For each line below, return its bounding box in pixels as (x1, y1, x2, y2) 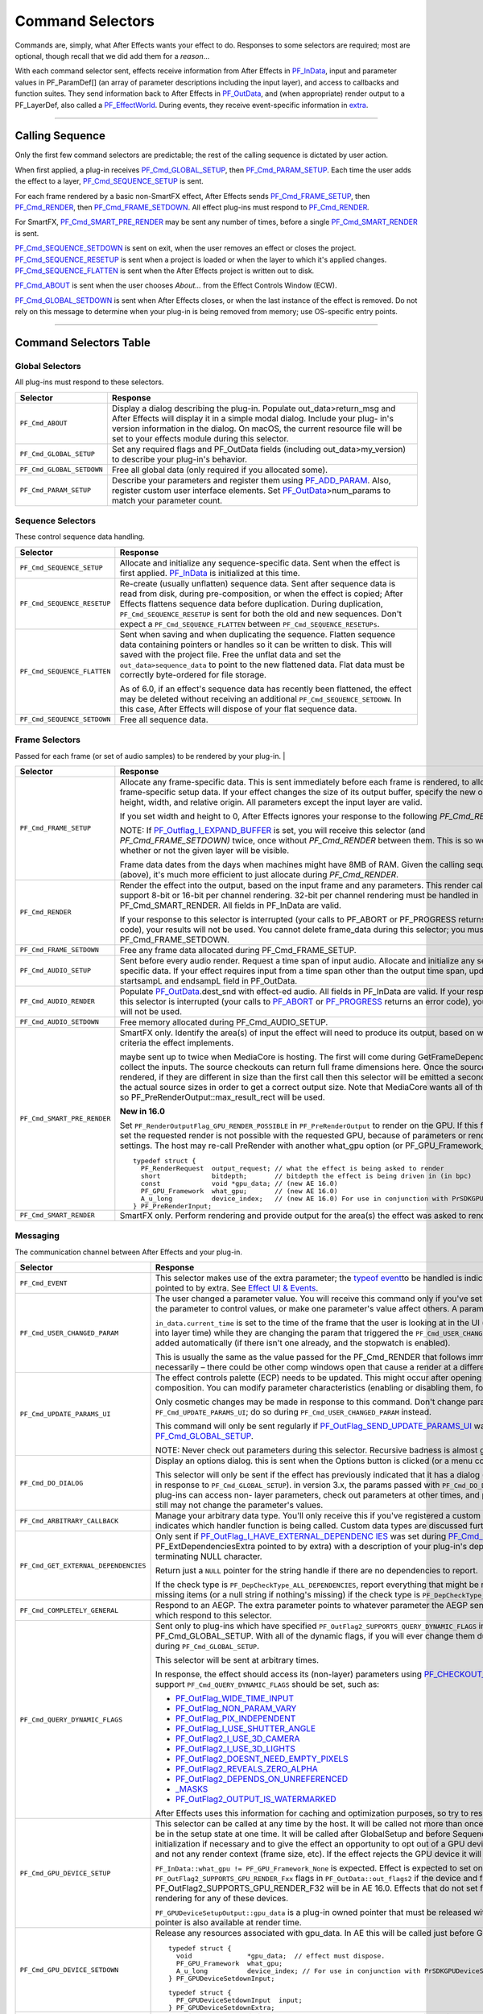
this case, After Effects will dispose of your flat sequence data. (119, 703, 357, 715)
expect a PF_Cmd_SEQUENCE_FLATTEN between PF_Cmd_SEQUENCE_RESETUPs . (119, 618, 380, 629)
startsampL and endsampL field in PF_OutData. (119, 975, 298, 986)
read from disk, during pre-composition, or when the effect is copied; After (119, 588, 403, 599)
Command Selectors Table (14, 335, 151, 350)
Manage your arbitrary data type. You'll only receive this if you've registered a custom (155, 1510, 481, 1522)
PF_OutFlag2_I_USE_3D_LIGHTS (175, 1743, 295, 1755)
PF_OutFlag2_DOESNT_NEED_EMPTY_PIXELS (175, 1753, 349, 1764)
